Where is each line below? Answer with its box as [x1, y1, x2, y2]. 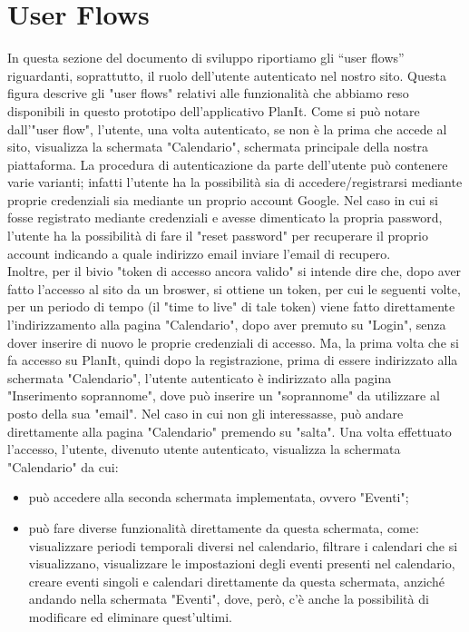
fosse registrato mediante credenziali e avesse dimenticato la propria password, [7, 208, 443, 227]
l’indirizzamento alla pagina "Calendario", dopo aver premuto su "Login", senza [7, 315, 446, 334]
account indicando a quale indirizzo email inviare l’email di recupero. [7, 243, 391, 262]
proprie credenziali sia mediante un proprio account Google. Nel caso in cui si [7, 190, 438, 209]
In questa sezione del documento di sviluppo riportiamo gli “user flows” [7, 48, 405, 67]
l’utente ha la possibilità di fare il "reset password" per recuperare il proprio [7, 226, 428, 245]
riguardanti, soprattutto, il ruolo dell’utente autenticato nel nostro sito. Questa [7, 65, 446, 84]
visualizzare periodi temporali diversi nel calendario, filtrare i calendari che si [28, 536, 458, 555]
